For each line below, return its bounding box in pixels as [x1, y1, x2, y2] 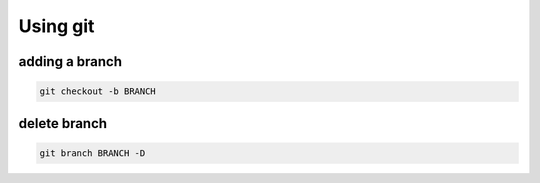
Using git [18, 15, 95, 37]
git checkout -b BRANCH [39, 86, 157, 97]
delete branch [18, 115, 108, 132]
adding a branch [18, 53, 123, 70]
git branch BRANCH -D [39, 147, 146, 159]
